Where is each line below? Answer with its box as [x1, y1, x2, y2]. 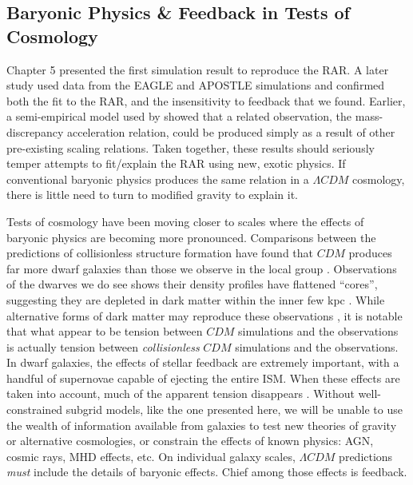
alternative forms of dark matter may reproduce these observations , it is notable [6, 307, 403, 324]
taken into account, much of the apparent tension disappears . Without [6, 385, 355, 402]
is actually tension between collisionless [6, 338, 200, 355]
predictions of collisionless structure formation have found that [6, 244, 314, 261]
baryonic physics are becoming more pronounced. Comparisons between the [6, 229, 376, 245]
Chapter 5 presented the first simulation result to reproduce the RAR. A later [6, 61, 389, 78]
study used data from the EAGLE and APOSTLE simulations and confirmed [6, 77, 385, 93]
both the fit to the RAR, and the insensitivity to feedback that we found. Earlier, [6, 92, 406, 109]
